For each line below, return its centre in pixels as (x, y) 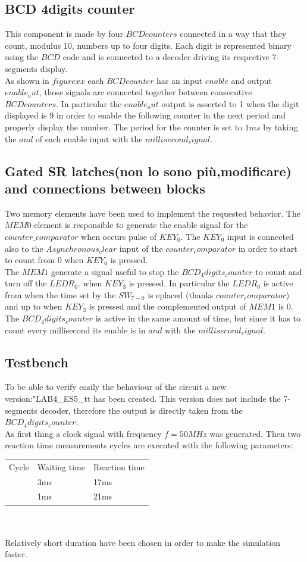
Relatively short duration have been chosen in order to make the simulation (142, 542)
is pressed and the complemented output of (167, 306)
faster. (16, 554)
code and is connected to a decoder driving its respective (166, 57)
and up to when (34, 306)
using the (22, 57)
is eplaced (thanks (181, 294)
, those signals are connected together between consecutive (145, 92)
